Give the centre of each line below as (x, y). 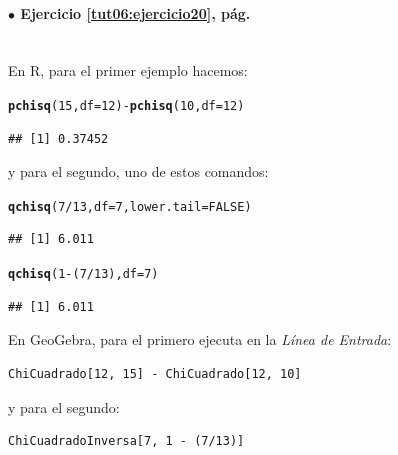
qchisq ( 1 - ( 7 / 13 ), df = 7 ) (83, 274)
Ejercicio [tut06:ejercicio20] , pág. (135, 12)
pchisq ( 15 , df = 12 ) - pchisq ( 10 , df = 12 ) (126, 105)
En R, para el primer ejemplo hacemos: (128, 70)
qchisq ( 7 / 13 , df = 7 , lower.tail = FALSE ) (130, 206)
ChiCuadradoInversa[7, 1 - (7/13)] (126, 441)
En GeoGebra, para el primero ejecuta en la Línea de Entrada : (200, 339)
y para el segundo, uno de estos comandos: (138, 171)
